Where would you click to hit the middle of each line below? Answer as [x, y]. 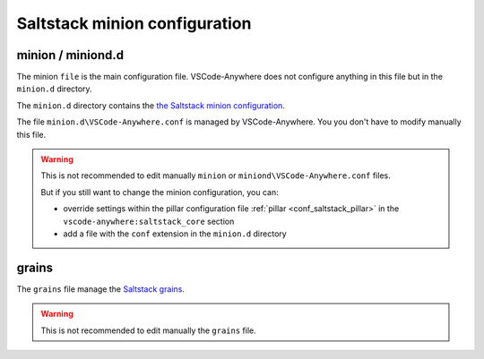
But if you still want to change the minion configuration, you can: [160, 192]
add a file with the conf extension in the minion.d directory [175, 234]
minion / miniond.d [70, 55]
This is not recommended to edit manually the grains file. [148, 330]
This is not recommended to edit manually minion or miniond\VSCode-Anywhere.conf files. [216, 175]
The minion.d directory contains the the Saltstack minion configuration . [151, 105]
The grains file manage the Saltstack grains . [101, 289]
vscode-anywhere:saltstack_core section [149, 221]
